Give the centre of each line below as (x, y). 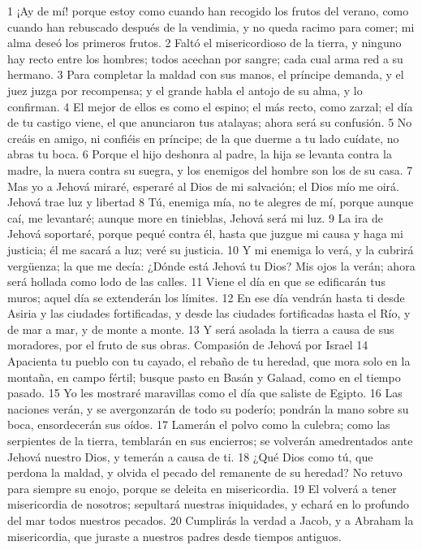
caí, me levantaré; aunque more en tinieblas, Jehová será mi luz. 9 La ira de (196, 217)
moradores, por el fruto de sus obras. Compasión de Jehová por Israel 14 (188, 345)
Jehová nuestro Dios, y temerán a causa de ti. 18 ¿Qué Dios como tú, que (190, 456)
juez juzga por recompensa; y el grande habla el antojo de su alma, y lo (185, 90)
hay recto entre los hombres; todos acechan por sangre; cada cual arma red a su (205, 58)
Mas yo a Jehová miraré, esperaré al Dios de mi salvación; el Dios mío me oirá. (203, 186)
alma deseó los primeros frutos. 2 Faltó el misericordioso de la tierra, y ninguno (205, 43)
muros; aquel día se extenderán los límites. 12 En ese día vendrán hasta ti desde (206, 297)
